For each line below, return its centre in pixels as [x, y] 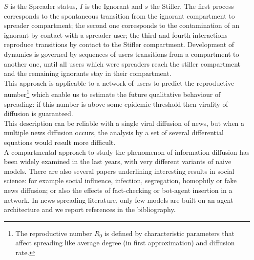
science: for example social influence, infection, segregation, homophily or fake [120, 180]
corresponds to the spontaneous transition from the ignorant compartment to [119, 15]
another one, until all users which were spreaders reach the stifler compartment [122, 63]
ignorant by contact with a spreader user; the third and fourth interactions [116, 35]
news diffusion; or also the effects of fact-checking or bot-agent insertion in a [118, 190]
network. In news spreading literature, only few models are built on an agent [119, 200]
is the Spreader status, [44, 6]
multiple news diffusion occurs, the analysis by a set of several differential [114, 132]
